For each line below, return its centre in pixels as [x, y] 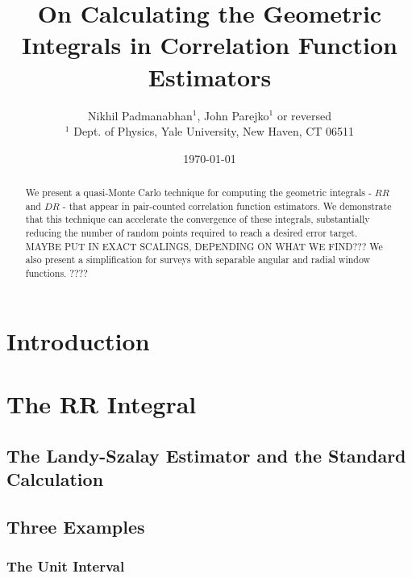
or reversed [304, 115]
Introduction [78, 340]
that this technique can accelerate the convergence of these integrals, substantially [198, 219]
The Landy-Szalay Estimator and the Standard [206, 455]
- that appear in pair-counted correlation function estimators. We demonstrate [227, 205]
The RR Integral [102, 404]
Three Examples [76, 526]
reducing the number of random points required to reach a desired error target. [191, 233]
